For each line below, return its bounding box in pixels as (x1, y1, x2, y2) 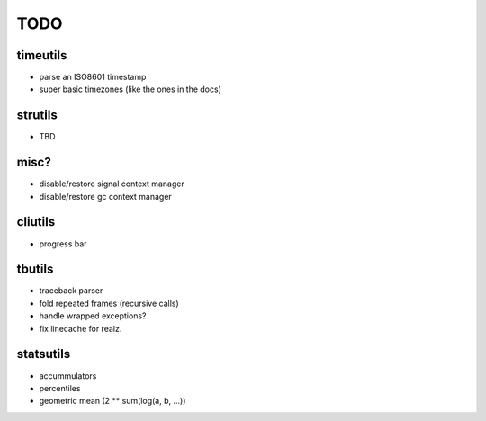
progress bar (39, 238, 87, 249)
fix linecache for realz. (39, 323, 122, 334)
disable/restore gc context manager (39, 191, 173, 202)
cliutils (16, 214, 56, 229)
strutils (16, 108, 58, 123)
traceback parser (39, 285, 103, 296)
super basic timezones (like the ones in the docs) (39, 84, 222, 94)
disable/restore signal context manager (39, 178, 184, 189)
